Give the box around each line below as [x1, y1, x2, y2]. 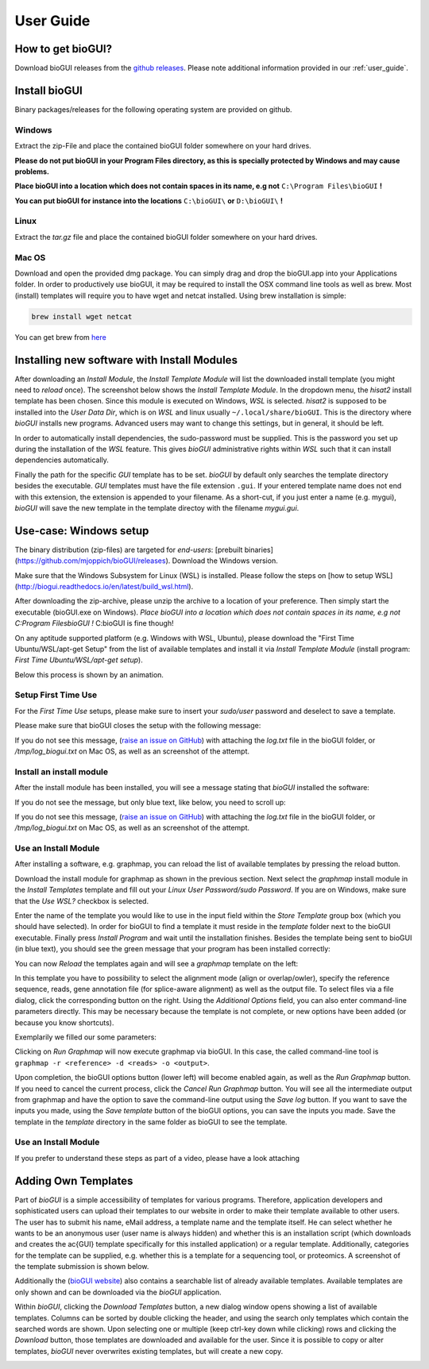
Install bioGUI [14, 83, 83, 97]
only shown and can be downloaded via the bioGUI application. [14, 1287, 222, 1297]
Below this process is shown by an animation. [14, 669, 164, 679]
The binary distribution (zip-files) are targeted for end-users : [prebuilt [14, 545, 243, 554]
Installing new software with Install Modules [14, 353, 238, 367]
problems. [14, 167, 50, 176]
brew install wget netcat [31, 312, 133, 321]
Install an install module [14, 766, 109, 777]
